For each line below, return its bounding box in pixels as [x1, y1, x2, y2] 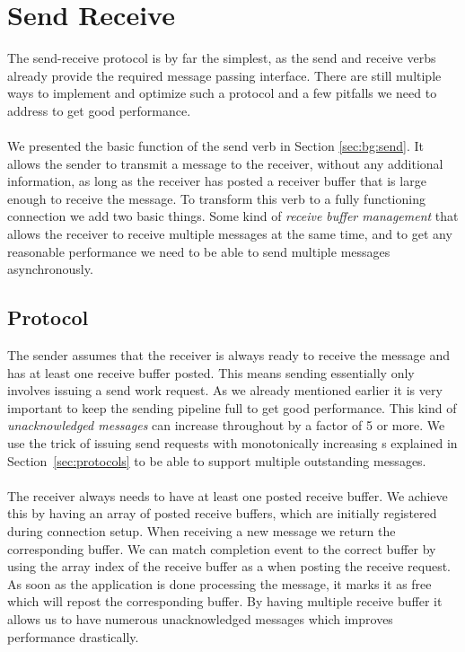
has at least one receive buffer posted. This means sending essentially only [7, 363, 415, 382]
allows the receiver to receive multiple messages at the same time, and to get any [7, 225, 452, 243]
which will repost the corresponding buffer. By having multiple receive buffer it [7, 592, 443, 611]
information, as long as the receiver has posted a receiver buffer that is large [7, 172, 426, 190]
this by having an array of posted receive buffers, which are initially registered [7, 504, 437, 523]
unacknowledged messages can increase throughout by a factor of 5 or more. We [7, 416, 445, 435]
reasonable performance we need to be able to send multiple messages [7, 242, 390, 260]
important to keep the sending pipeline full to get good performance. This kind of [7, 398, 457, 417]
